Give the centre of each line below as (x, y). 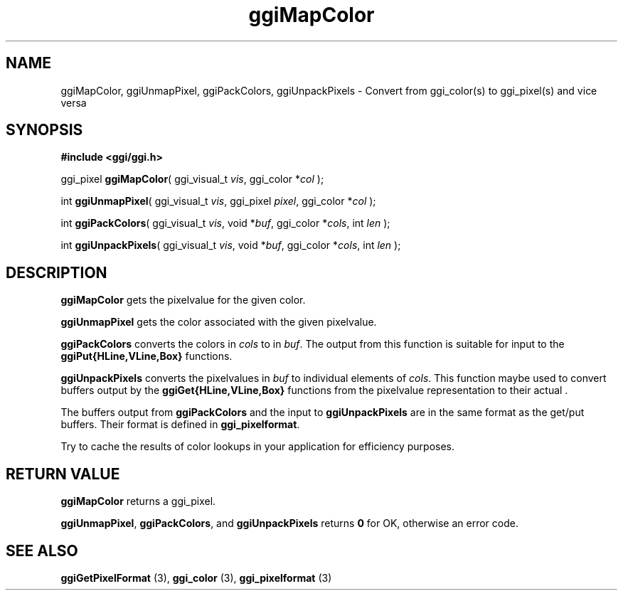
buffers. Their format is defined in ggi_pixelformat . (180, 425)
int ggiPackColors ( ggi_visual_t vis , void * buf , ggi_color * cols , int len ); (225, 223)
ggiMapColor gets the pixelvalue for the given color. (183, 300)
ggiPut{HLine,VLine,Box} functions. (147, 356)
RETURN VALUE (63, 474)
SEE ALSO (42, 550)
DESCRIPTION (57, 272)
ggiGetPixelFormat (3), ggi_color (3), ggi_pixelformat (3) (196, 578)
